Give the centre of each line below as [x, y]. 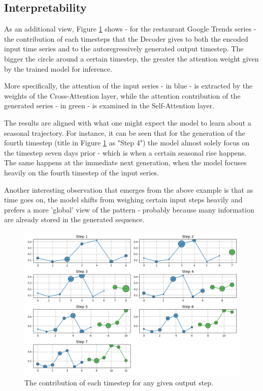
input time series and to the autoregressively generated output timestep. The [124, 49]
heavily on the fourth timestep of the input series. [81, 172]
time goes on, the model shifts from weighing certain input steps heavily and [123, 200]
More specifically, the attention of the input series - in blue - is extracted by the [128, 86]
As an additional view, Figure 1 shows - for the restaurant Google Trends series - [130, 29]
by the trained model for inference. [58, 68]
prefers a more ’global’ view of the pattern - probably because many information [129, 209]
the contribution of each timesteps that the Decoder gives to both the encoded [126, 38]
